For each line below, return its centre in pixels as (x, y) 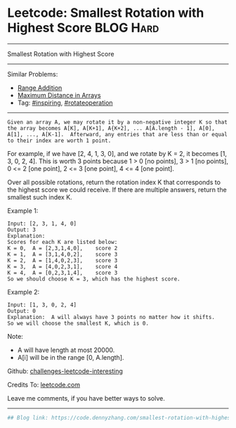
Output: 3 (22, 230)
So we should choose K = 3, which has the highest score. (94, 279)
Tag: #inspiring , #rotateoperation (65, 103)
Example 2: (24, 292)
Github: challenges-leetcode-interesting (65, 371)
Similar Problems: (33, 74)
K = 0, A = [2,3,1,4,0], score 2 (63, 248)
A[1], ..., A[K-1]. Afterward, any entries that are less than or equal (118, 134)
